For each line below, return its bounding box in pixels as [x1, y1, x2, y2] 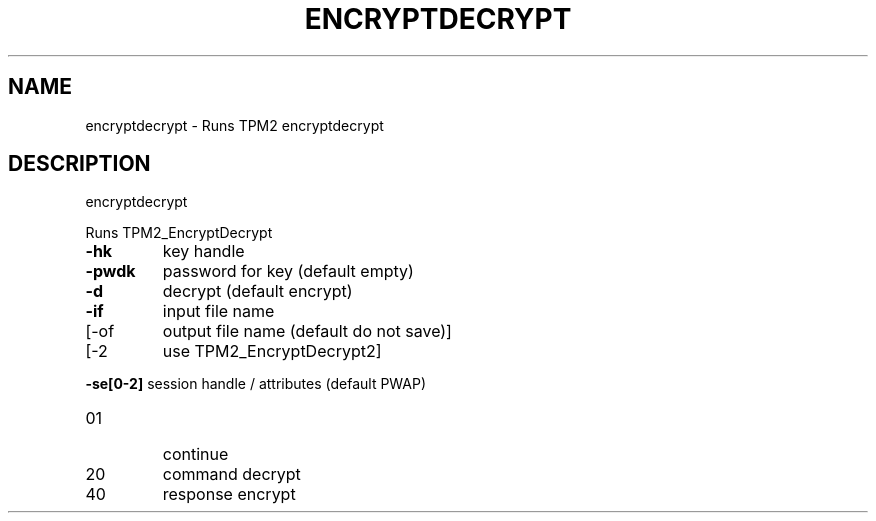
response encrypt [162, 484, 296, 505]
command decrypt [162, 464, 301, 485]
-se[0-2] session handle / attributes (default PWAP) [85, 375, 427, 393]
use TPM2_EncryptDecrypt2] [162, 341, 382, 362]
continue [162, 444, 229, 465]
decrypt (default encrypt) [162, 281, 353, 302]
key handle [162, 241, 245, 262]
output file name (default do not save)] [162, 321, 452, 342]
